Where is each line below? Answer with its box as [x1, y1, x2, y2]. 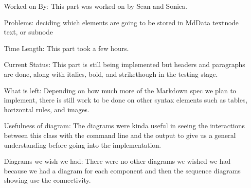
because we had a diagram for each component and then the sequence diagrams [4, 165, 241, 175]
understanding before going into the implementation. [4, 139, 161, 150]
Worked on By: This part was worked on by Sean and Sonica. [4, 1, 187, 11]
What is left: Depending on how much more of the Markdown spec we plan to [4, 85, 236, 95]
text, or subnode [4, 27, 53, 37]
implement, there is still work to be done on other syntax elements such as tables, [4, 95, 248, 105]
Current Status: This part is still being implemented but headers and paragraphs [4, 59, 245, 69]
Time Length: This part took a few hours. [4, 43, 129, 53]
